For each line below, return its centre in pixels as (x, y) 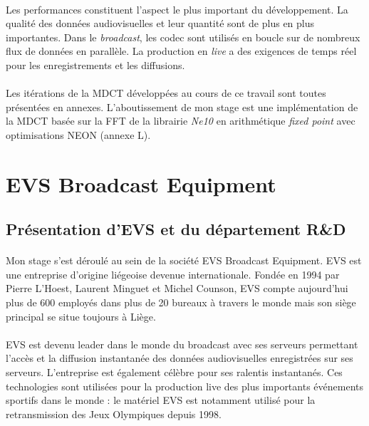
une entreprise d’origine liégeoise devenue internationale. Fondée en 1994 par (173, 274)
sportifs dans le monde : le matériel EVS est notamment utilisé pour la (161, 400)
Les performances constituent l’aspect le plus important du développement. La (177, 9)
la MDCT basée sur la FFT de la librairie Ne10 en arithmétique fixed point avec (181, 121)
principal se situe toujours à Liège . (81, 316)
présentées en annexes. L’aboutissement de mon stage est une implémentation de (182, 106)
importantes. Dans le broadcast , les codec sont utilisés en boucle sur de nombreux (183, 37)
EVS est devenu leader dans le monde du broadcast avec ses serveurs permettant (182, 344)
